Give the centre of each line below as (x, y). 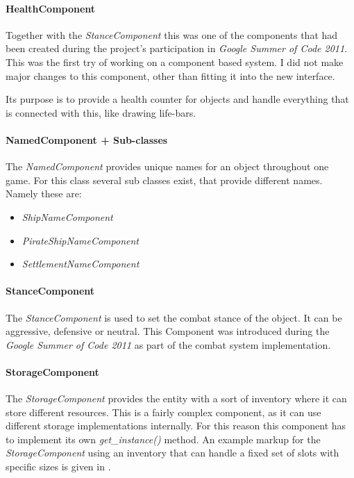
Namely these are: (44, 193)
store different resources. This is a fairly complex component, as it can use (163, 412)
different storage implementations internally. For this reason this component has (176, 426)
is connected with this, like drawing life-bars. (101, 112)
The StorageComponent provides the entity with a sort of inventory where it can (176, 398)
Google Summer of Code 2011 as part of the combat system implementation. (168, 344)
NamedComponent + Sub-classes (87, 139)
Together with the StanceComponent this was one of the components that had (172, 34)
